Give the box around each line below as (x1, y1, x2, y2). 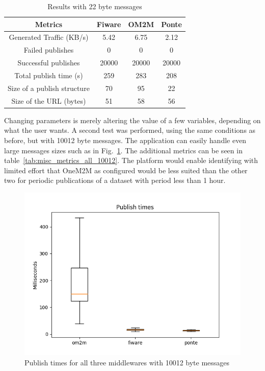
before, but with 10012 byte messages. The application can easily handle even (4, 134, 247, 145)
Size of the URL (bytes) (11, 95, 86, 106)
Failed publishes (23, 44, 74, 55)
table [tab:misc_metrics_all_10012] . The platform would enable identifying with (4, 155, 258, 166)
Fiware (96, 18, 121, 29)
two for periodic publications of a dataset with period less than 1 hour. (4, 175, 226, 185)
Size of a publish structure (8, 82, 90, 93)
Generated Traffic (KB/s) (9, 32, 89, 42)
